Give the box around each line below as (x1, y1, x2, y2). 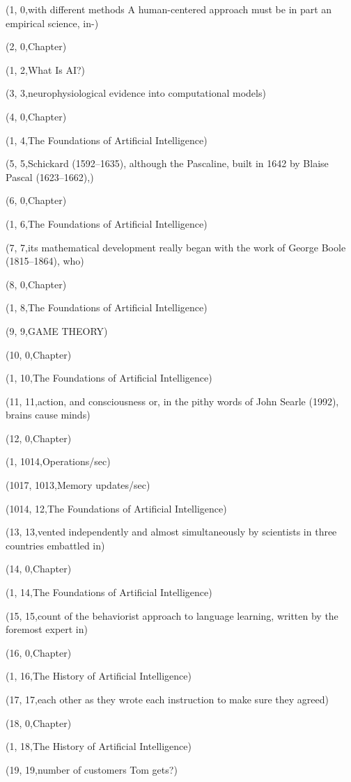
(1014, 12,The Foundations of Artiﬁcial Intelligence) (6, 501, 227, 515)
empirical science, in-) (6, 15, 99, 30)
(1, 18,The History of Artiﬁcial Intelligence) (6, 739, 192, 753)
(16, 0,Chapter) (6, 645, 72, 659)
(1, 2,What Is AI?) (6, 62, 86, 77)
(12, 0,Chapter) (6, 430, 72, 445)
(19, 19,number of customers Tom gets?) (6, 762, 178, 776)
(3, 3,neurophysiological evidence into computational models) (6, 86, 266, 100)
